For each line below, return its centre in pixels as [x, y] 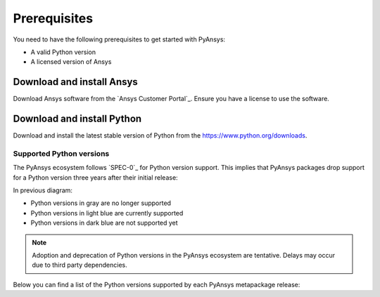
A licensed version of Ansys [71, 62]
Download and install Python [77, 119]
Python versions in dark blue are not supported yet [104, 223]
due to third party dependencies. [80, 265]
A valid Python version [63, 52]
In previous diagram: [43, 190]
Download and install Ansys [76, 82]
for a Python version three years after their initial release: [96, 177]
